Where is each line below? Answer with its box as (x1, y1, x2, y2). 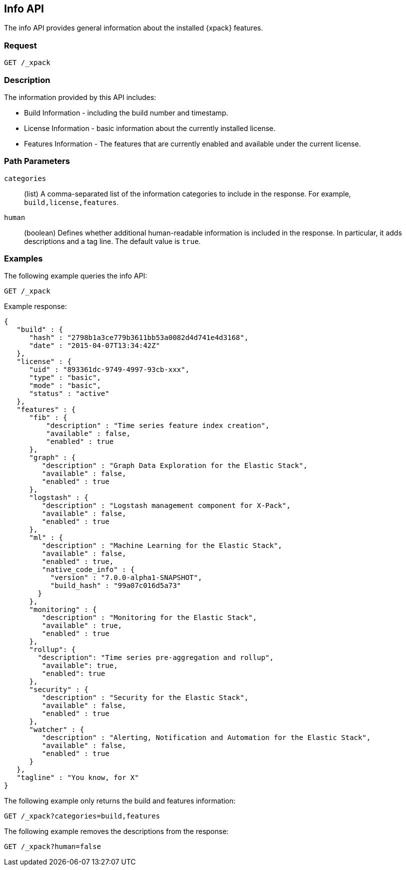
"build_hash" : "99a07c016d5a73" (50, 581, 181, 590)
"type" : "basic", (29, 373, 101, 382)
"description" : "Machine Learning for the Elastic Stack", (41, 541, 282, 550)
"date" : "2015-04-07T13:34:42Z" (29, 341, 160, 350)
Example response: (4, 302, 67, 311)
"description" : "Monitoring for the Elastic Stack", (41, 613, 257, 622)
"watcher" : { (29, 725, 84, 734)
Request (4, 40, 37, 50)
